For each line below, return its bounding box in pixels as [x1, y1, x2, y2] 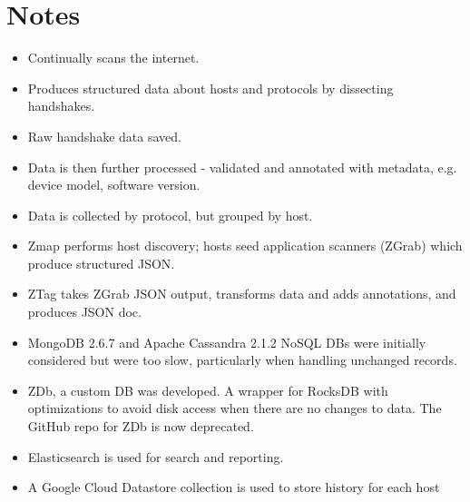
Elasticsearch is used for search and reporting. [27, 447, 284, 466]
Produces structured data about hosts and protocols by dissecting [27, 78, 394, 97]
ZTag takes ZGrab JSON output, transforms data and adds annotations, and [27, 284, 456, 303]
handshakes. [27, 96, 95, 115]
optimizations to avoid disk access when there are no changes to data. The [27, 399, 442, 418]
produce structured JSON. [27, 253, 175, 272]
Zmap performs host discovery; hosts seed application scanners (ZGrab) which [27, 236, 463, 255]
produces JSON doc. [27, 302, 142, 321]
